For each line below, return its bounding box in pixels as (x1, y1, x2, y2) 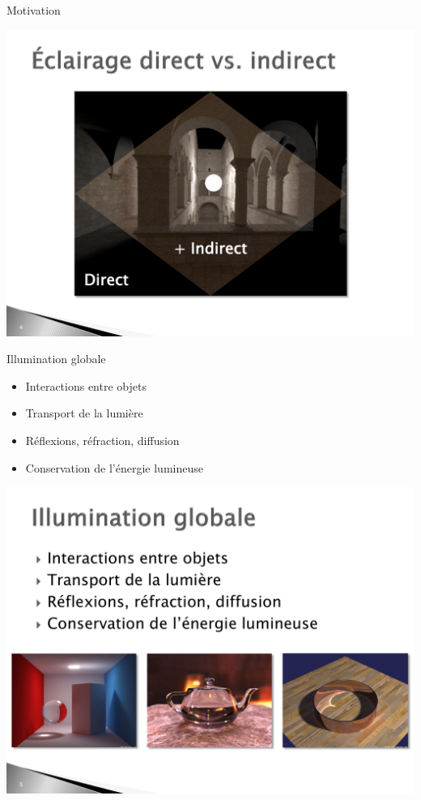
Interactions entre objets (25, 377, 147, 394)
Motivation (6, 2, 61, 18)
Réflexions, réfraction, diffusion (25, 431, 180, 448)
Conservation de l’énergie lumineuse (25, 459, 203, 476)
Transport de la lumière (25, 404, 143, 421)
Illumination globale (6, 350, 106, 367)
